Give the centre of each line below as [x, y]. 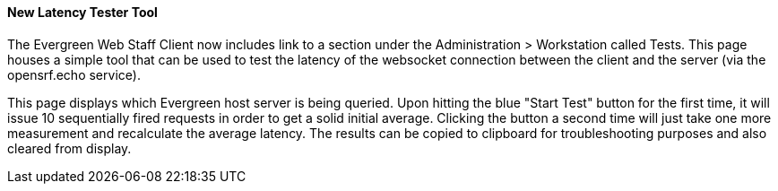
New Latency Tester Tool [82, 12]
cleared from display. [69, 148]
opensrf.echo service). [74, 74]
